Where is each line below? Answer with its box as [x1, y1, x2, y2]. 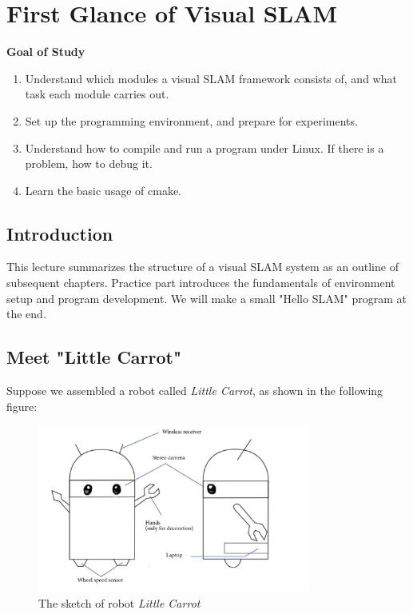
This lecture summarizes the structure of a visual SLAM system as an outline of [6, 258, 399, 275]
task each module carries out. [25, 86, 169, 102]
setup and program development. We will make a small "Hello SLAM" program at [6, 289, 407, 306]
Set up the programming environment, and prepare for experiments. [25, 112, 358, 129]
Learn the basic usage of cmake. [25, 181, 181, 198]
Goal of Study [6, 43, 85, 60]
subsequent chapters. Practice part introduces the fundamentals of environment [6, 274, 395, 291]
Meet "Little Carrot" [6, 345, 182, 369]
